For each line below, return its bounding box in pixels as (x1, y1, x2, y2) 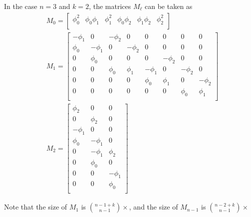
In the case (4, 1, 37, 11)
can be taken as (145, 1, 193, 11)
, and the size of (129, 202, 178, 212)
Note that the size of (4, 202, 67, 212)
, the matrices (89, 1, 131, 11)
